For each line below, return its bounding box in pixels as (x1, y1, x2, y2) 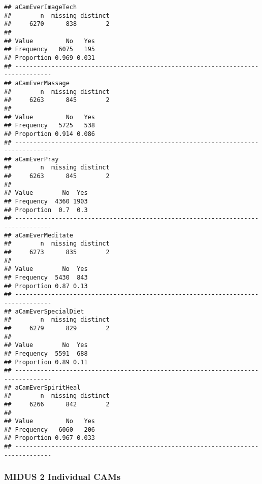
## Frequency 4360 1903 (4, 198, 88, 205)
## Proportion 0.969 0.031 (4, 54, 95, 61)
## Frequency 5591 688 (4, 350, 88, 357)
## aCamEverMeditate (4, 231, 74, 239)
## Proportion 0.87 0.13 (4, 282, 88, 290)
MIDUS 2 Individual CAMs (4, 470, 121, 483)
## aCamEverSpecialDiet (4, 307, 84, 315)
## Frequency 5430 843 (4, 274, 88, 281)
